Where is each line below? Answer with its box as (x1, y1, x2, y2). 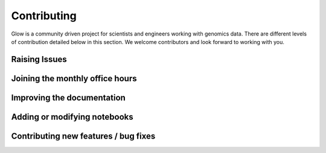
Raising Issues (11, 54, 68, 64)
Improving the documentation (11, 92, 126, 102)
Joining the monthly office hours (11, 73, 137, 84)
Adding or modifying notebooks (11, 111, 133, 122)
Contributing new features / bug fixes (11, 131, 156, 141)
